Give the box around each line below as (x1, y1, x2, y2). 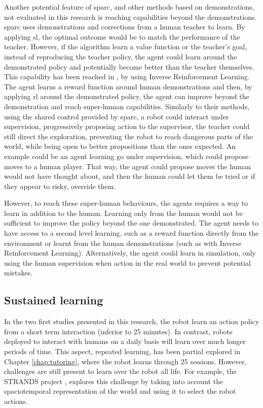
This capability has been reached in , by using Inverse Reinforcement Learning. (4, 71, 250, 82)
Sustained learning (4, 292, 103, 308)
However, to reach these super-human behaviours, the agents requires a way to (4, 198, 248, 208)
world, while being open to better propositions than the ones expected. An (4, 141, 236, 151)
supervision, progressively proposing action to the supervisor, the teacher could (4, 121, 250, 132)
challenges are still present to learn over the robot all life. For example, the (4, 366, 237, 376)
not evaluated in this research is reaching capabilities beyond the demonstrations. (4, 11, 257, 22)
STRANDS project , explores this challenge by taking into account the (4, 375, 223, 386)
